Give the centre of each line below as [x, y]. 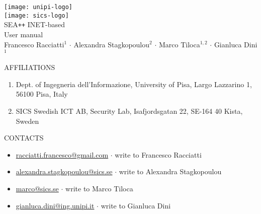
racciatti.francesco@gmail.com [62, 154]
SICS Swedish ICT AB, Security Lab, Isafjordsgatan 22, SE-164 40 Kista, [129, 111]
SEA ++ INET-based [34, 24]
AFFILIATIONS [30, 67]
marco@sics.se [37, 188]
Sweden [27, 121]
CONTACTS [24, 138]
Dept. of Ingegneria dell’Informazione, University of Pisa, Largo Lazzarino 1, [134, 84]
